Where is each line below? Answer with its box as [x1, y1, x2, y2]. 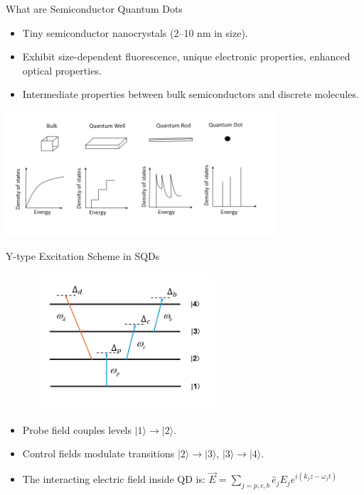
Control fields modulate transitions [22, 446, 175, 461]
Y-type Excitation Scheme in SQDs [6, 249, 160, 263]
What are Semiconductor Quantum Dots [6, 1, 183, 16]
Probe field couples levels [22, 422, 132, 437]
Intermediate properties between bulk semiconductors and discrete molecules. [22, 87, 359, 102]
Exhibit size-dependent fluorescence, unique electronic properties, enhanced [22, 49, 350, 64]
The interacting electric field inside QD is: [22, 472, 205, 486]
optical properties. [22, 62, 102, 77]
